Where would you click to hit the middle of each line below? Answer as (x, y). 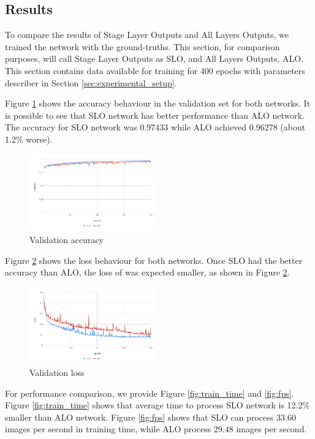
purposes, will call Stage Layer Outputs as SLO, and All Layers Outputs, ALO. (154, 58)
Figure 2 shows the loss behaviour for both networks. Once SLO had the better (154, 260)
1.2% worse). (29, 139)
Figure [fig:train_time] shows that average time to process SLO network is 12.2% (157, 405)
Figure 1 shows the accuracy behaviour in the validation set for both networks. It (158, 103)
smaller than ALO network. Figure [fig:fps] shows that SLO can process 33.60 (150, 417)
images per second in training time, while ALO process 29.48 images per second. (156, 429)
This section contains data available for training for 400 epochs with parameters (155, 70)
